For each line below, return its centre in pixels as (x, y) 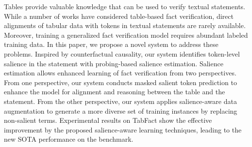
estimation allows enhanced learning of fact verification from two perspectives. (120, 73)
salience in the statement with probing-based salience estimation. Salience (114, 63)
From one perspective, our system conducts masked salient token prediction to (120, 82)
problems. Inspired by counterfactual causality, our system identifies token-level (122, 53)
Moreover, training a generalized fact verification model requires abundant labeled (126, 35)
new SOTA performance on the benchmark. (69, 139)
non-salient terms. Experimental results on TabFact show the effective (108, 120)
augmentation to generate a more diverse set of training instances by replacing (121, 110)
